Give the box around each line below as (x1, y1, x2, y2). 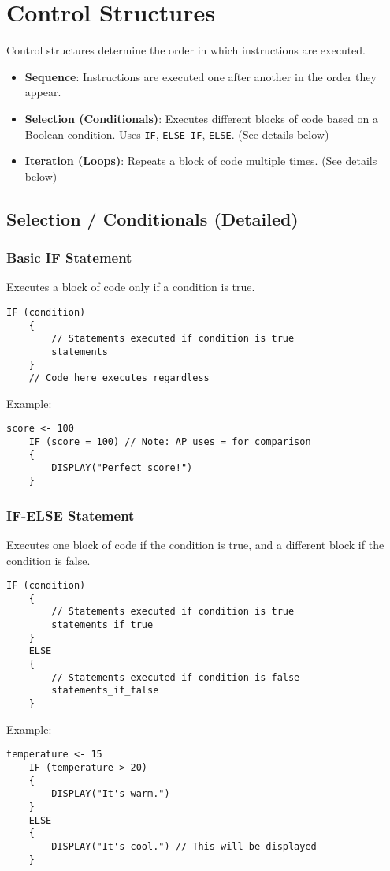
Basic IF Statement (6, 248, 132, 267)
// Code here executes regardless (28, 372, 210, 384)
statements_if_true (51, 619, 154, 631)
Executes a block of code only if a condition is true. (6, 278, 255, 295)
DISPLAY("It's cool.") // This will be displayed (51, 840, 317, 852)
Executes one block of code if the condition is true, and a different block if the (6, 536, 384, 552)
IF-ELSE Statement (6, 505, 135, 525)
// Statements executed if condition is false (51, 671, 300, 683)
